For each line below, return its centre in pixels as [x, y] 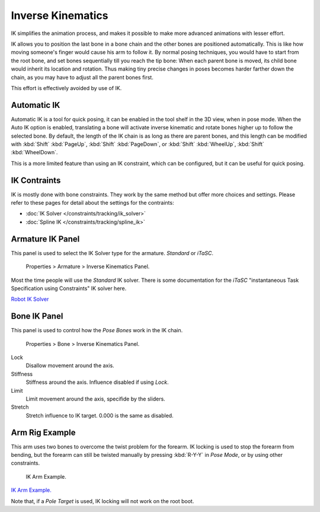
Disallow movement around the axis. [70, 365]
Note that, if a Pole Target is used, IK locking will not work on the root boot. [103, 501]
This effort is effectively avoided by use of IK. [66, 88]
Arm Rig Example [43, 432]
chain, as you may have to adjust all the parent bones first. [82, 77]
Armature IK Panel [45, 239]
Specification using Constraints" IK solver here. [69, 288]
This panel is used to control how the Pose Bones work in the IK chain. [97, 330]
